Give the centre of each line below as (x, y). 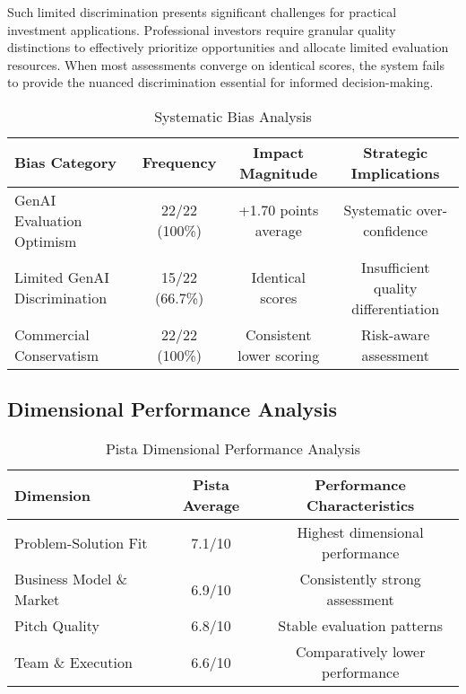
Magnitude (279, 172)
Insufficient (395, 267)
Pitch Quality (57, 626)
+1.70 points (279, 210)
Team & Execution (73, 662)
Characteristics (360, 505)
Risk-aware (396, 334)
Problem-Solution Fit (81, 542)
